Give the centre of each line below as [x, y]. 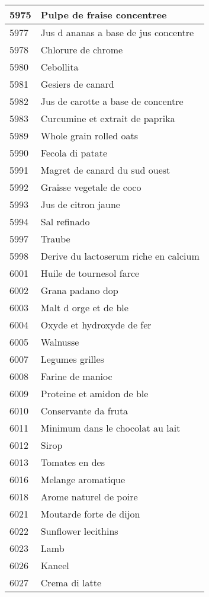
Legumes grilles [72, 359]
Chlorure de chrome [82, 50]
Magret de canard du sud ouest [105, 170]
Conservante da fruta [84, 411]
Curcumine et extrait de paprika [108, 118]
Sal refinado [65, 221]
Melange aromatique [83, 479]
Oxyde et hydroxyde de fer [96, 325]
